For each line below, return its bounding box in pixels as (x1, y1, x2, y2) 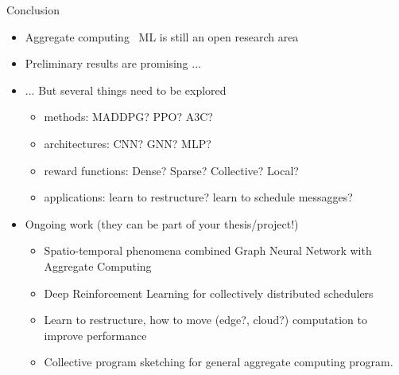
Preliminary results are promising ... (25, 55, 201, 72)
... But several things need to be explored (25, 81, 227, 98)
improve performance (44, 326, 147, 343)
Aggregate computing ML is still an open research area (25, 28, 299, 45)
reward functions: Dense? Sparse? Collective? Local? (44, 162, 299, 178)
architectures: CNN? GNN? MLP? (44, 135, 211, 151)
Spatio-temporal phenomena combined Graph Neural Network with (44, 242, 372, 259)
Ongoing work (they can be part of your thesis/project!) (25, 215, 299, 232)
